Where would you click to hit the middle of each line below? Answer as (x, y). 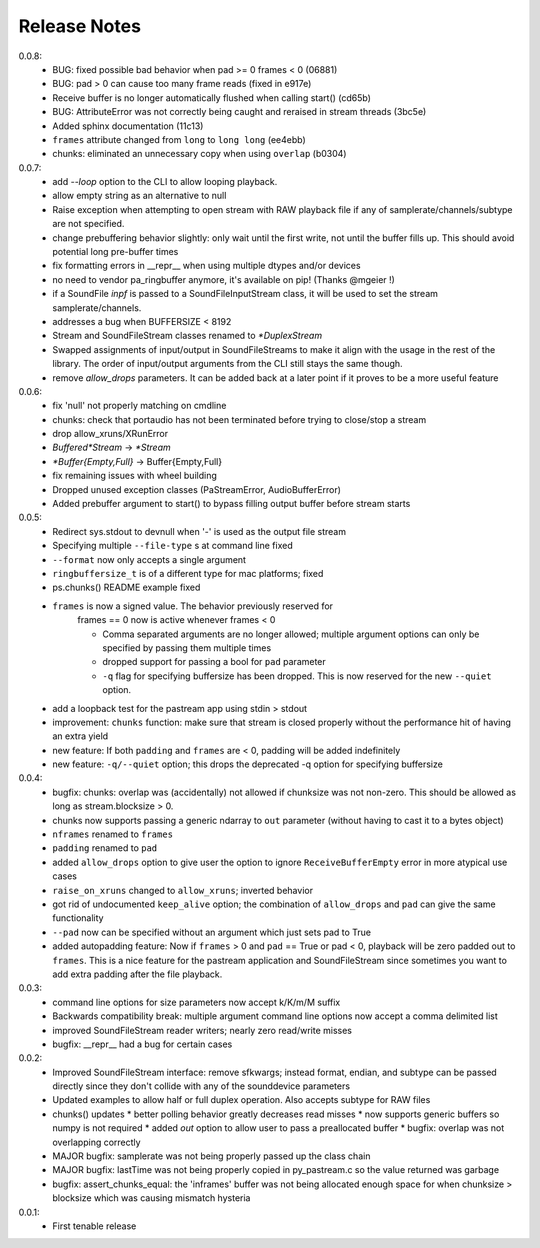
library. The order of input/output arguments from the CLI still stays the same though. (228, 364)
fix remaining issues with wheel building (134, 476)
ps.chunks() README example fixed (126, 587)
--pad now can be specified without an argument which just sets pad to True (212, 932)
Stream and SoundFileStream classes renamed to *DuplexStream (187, 336)
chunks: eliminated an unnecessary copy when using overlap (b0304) (199, 154)
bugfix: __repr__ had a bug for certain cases (142, 1044)
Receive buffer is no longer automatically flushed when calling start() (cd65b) (212, 97)
